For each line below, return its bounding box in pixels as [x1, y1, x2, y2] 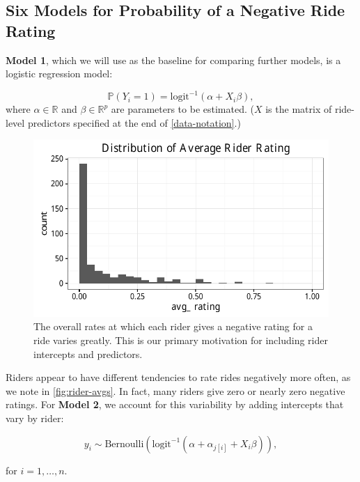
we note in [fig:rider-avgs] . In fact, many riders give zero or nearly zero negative [6, 383, 345, 398]
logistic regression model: [6, 66, 113, 81]
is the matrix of [265, 102, 332, 116]
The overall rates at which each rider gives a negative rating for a [33, 319, 313, 334]
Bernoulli [104, 439, 144, 449]
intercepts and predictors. [33, 346, 143, 361]
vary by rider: [6, 411, 64, 426]
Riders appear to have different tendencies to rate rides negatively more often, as [6, 370, 351, 384]
